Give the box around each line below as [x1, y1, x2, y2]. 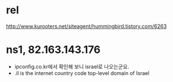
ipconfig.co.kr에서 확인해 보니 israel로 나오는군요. [14, 63, 129, 70]
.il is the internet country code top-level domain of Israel [14, 69, 150, 76]
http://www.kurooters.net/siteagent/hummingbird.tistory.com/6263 [6, 23, 167, 30]
